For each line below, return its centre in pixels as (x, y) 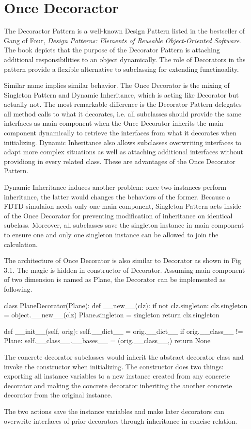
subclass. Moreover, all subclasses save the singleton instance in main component (124, 225)
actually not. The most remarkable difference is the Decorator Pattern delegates (123, 104)
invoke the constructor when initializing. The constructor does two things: (114, 366)
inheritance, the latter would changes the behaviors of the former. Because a (117, 196)
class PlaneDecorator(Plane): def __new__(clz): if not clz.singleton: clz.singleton (126, 305)
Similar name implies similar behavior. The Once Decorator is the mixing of (117, 85)
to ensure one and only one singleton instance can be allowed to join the (111, 234)
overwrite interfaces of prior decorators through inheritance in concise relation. (121, 421)
